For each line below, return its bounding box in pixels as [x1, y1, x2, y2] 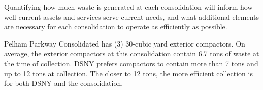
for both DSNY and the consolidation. [4, 78, 123, 88]
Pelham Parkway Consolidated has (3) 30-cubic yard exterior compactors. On [4, 38, 245, 49]
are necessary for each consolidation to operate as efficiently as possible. [4, 21, 227, 32]
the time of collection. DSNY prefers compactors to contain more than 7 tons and [4, 58, 258, 68]
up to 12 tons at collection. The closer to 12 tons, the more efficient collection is [4, 68, 253, 78]
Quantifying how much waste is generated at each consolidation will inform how [4, 2, 253, 12]
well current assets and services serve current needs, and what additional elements [4, 11, 259, 22]
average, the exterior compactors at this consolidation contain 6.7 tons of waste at [4, 48, 259, 59]
